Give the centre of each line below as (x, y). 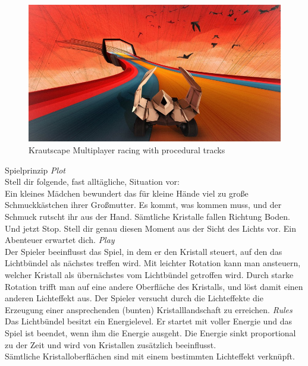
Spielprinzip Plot (35, 170)
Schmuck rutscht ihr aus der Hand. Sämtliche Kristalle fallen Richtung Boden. (147, 217)
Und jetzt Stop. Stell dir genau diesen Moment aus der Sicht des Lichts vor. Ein (151, 228)
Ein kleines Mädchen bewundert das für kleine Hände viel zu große (127, 193)
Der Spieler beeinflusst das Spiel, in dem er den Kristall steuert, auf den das (144, 251)
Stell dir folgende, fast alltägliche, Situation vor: (92, 182)
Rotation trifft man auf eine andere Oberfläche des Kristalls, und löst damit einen (154, 286)
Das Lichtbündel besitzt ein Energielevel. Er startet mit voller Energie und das (148, 321)
